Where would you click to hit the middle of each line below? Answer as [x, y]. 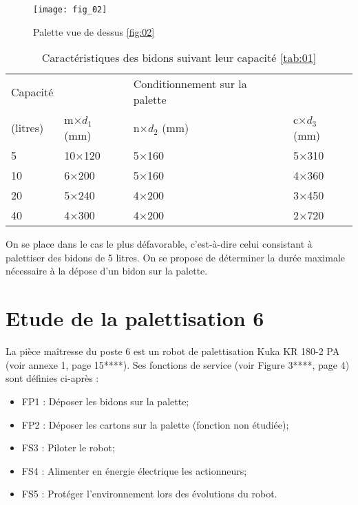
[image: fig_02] [70, 10]
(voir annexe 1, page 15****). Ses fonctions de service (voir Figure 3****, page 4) [178, 364]
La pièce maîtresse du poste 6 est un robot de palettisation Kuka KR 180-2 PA [173, 351]
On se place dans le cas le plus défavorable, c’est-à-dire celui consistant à [159, 244]
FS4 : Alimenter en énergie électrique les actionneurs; [134, 470]
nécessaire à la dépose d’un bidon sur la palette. [107, 271]
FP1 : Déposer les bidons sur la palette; [105, 401]
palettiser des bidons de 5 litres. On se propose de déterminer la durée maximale [175, 257]
